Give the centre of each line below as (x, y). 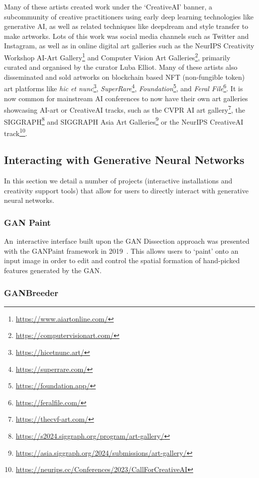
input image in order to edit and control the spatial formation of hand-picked (122, 260)
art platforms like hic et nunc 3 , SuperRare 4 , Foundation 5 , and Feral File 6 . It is (124, 88)
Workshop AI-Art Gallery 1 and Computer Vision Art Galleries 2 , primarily (117, 56)
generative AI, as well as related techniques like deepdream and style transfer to (126, 26)
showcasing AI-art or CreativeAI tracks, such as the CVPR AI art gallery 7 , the (125, 109)
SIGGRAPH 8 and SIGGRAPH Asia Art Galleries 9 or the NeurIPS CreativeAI (124, 121)
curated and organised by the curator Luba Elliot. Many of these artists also (121, 67)
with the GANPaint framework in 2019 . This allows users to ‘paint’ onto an (121, 250)
